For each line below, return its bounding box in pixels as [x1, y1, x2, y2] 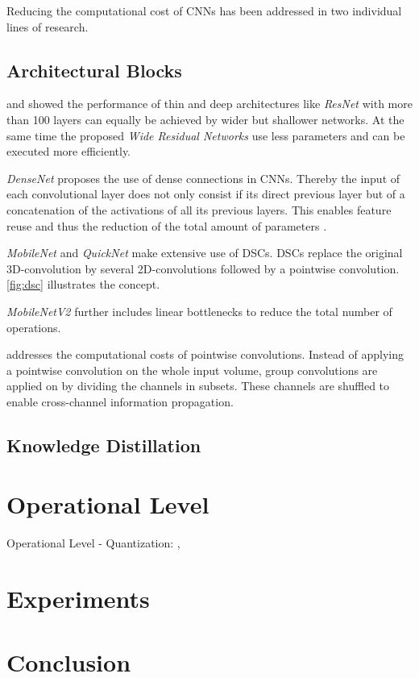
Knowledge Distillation [6, 432, 201, 457]
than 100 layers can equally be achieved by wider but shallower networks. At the [6, 110, 404, 127]
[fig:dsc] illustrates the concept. [6, 276, 160, 293]
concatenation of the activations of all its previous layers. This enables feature [6, 201, 392, 218]
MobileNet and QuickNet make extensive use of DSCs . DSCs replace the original [6, 244, 403, 261]
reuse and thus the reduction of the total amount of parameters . [6, 217, 327, 234]
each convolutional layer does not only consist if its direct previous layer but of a [6, 185, 405, 202]
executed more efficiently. [6, 143, 131, 160]
